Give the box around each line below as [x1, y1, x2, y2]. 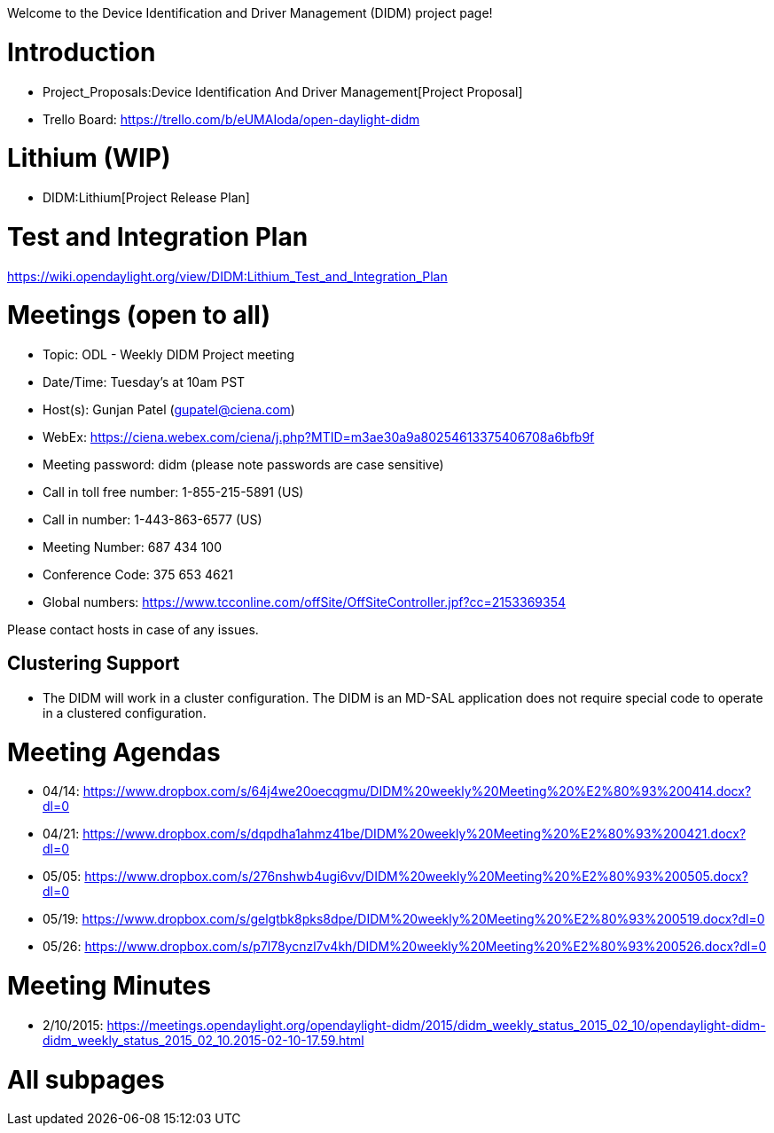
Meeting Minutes [7, 971, 211, 1002]
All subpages [7, 1064, 165, 1095]
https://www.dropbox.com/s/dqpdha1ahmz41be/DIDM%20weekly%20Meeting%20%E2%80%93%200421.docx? [82, 826, 747, 842]
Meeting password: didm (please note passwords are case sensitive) [43, 457, 444, 472]
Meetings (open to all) [7, 300, 270, 331]
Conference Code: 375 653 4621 [43, 567, 233, 582]
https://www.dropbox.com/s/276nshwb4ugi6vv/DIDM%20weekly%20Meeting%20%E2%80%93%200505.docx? [84, 869, 748, 885]
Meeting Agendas [7, 736, 221, 767]
